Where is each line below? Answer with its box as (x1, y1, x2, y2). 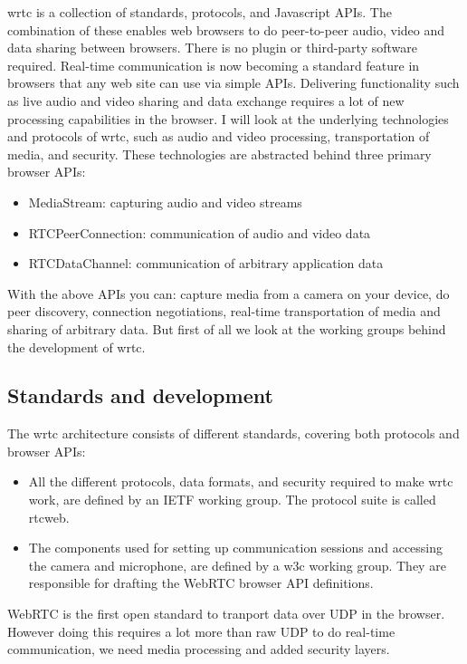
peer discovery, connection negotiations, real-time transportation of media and (7, 302, 441, 321)
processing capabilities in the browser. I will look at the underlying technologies (7, 109, 449, 128)
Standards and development (7, 381, 273, 409)
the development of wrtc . (7, 337, 146, 356)
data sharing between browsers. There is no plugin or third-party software (7, 38, 417, 57)
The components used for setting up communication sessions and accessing (28, 538, 443, 557)
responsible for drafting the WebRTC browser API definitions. (28, 573, 374, 592)
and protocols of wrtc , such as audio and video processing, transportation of (7, 127, 430, 146)
